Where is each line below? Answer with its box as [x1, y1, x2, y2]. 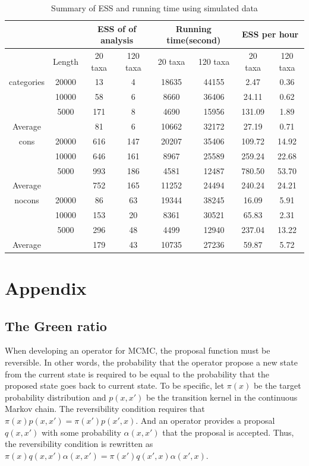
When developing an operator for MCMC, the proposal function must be [5, 344, 270, 357]
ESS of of [97, 22, 137, 34]
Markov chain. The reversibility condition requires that [5, 402, 205, 415]
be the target [253, 379, 301, 392]
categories [9, 75, 45, 88]
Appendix [5, 276, 87, 300]
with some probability [42, 426, 121, 438]
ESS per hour [242, 28, 299, 40]
